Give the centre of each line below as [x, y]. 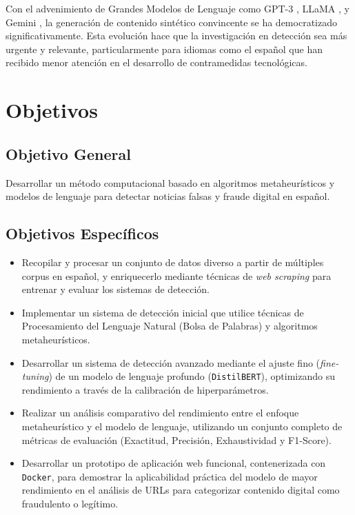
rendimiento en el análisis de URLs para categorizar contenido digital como [181, 490]
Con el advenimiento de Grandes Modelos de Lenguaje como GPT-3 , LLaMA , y [177, 8]
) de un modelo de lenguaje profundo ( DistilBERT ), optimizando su [192, 376]
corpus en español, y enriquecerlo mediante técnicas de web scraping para [176, 275]
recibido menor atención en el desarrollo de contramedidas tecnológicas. [156, 62]
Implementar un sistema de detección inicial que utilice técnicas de [163, 312]
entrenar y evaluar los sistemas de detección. [116, 289]
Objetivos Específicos [82, 233]
